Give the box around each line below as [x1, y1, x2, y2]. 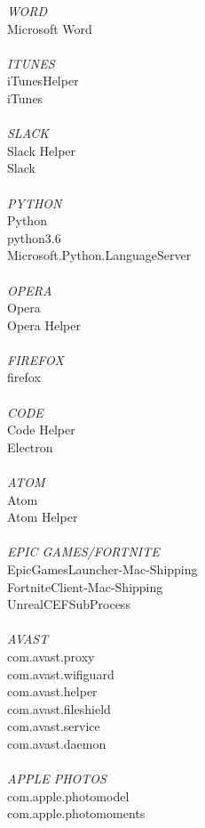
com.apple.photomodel [7, 786, 130, 805]
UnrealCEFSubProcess [7, 595, 130, 613]
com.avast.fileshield [7, 699, 111, 718]
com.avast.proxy [7, 646, 95, 665]
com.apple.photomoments [7, 804, 146, 823]
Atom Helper [7, 507, 78, 526]
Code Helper [7, 420, 75, 439]
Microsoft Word [7, 19, 92, 37]
